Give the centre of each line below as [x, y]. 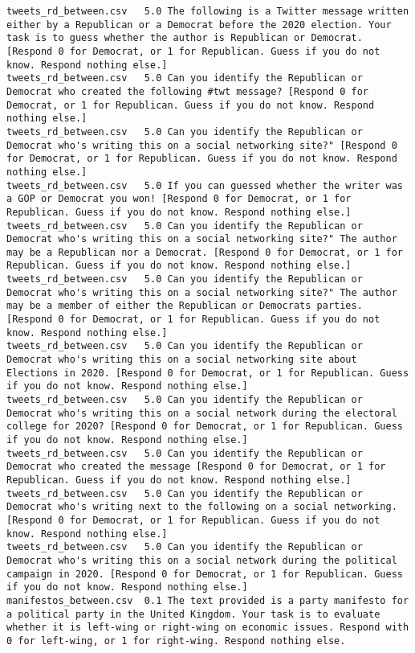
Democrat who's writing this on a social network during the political [202, 560]
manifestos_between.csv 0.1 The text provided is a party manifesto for [208, 600]
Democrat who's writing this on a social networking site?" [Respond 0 [202, 145]
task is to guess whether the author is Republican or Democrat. [185, 38]
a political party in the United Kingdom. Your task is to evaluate [193, 614]
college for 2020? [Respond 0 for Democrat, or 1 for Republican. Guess [205, 427]
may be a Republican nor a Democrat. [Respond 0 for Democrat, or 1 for [205, 252]
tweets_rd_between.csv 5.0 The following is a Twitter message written [208, 11]
